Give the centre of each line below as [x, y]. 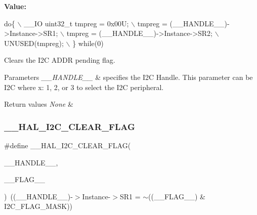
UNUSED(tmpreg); [34, 43]
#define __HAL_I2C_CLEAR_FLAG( [68, 145]
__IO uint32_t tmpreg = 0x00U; [76, 23]
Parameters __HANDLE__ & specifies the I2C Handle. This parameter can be [128, 77]
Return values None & [39, 104]
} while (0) [88, 43]
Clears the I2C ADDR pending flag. [60, 60]
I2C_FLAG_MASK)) [38, 206]
